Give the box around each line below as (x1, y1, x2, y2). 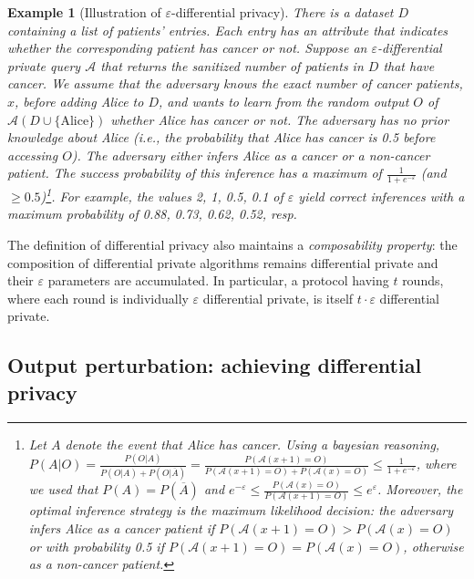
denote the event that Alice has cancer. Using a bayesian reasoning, (65, 434, 440, 453)
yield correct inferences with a (298, 186, 465, 205)
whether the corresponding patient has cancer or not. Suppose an (7, 38, 367, 57)
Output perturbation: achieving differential (7, 351, 422, 379)
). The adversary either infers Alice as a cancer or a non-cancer (71, 145, 430, 164)
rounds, (402, 271, 444, 290)
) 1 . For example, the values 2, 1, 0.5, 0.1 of (40, 184, 283, 205)
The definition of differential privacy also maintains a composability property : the (7, 235, 458, 254)
